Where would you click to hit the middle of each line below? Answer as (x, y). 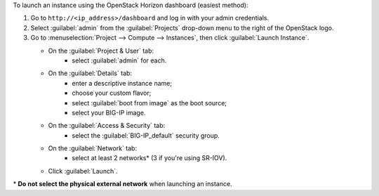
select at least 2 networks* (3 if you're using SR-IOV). (149, 158)
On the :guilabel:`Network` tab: (92, 148)
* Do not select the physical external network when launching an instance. (122, 184)
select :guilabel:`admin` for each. (119, 60)
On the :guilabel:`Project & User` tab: (101, 51)
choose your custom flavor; (112, 93)
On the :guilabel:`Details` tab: (90, 73)
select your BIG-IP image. (109, 112)
